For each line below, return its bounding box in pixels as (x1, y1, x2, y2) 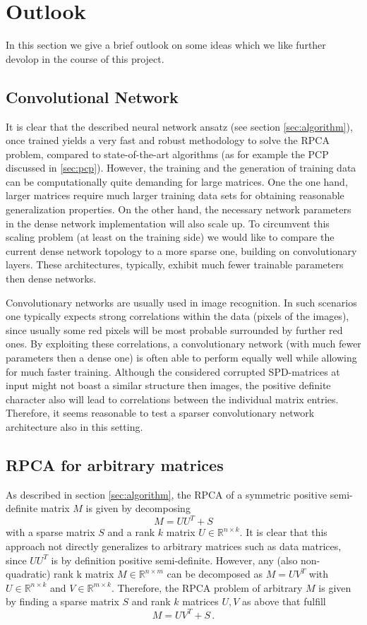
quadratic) (6, 566, 51, 581)
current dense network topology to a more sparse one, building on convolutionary (6, 243, 357, 258)
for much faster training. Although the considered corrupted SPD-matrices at (6, 364, 340, 379)
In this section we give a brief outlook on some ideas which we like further (6, 37, 326, 52)
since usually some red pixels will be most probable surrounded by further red (6, 322, 343, 337)
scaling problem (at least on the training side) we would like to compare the (6, 230, 335, 244)
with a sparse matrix (6, 525, 95, 540)
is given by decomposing (85, 501, 191, 516)
